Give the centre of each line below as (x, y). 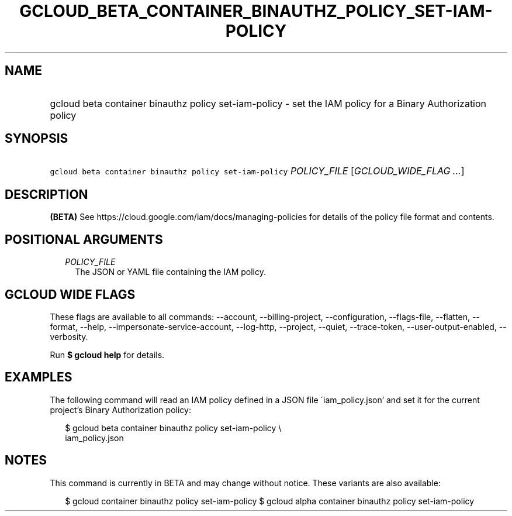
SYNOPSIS (37, 139)
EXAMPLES (39, 377)
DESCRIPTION (46, 194)
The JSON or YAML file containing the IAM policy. (171, 272)
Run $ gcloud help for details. (107, 355)
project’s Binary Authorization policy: (120, 410)
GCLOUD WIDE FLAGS (70, 294)
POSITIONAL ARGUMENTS (84, 239)
